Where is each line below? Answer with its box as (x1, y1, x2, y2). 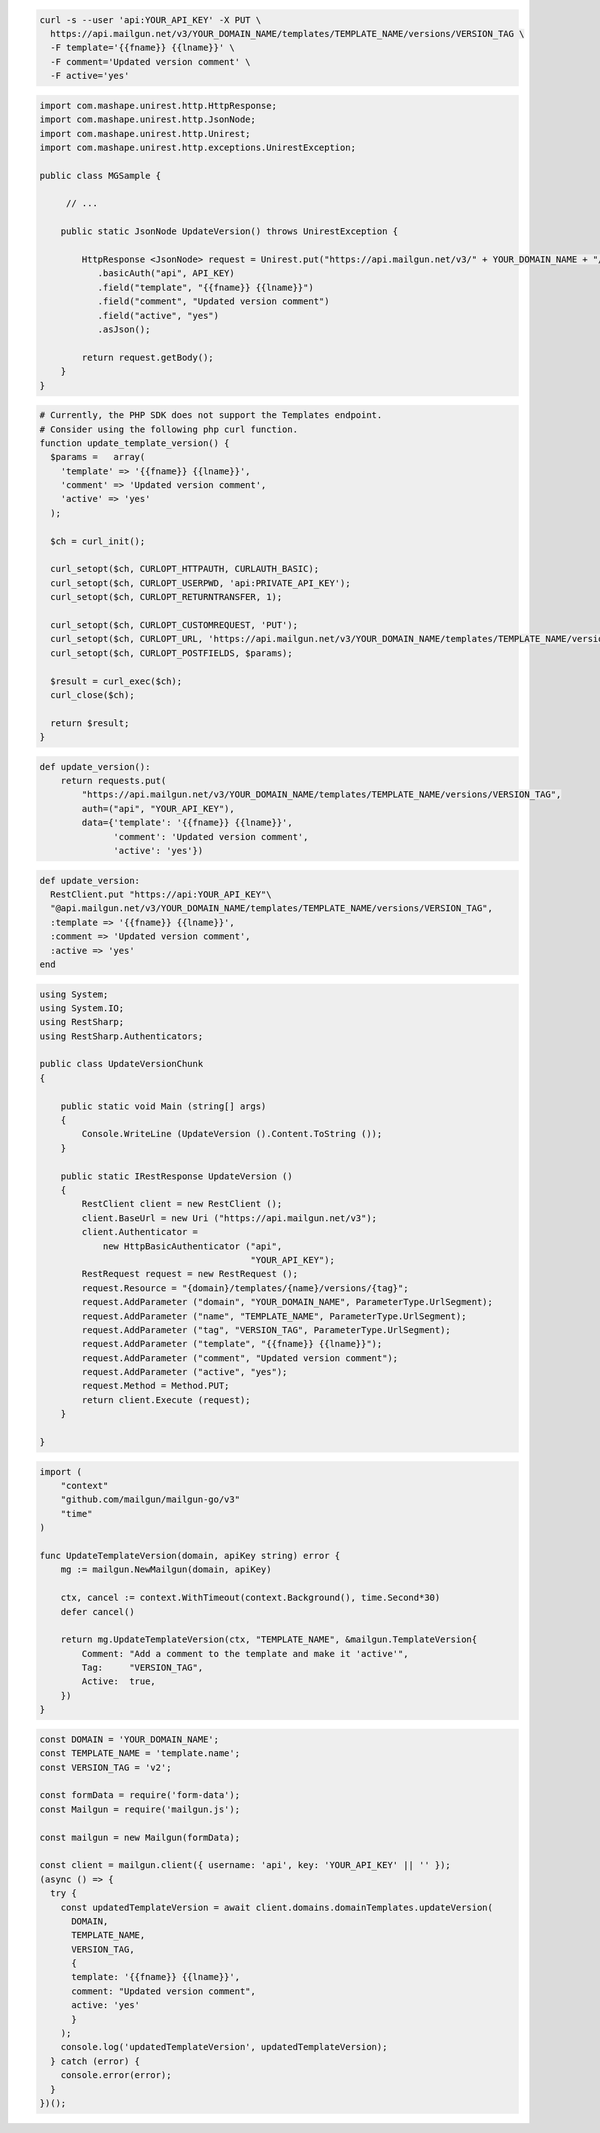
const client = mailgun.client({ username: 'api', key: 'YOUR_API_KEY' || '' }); (39, 1860, 452, 1871)
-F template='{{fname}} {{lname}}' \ (50, 42, 235, 54)
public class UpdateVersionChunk (39, 1058, 204, 1070)
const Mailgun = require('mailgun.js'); (39, 1803, 240, 1815)
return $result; (50, 717, 130, 729)
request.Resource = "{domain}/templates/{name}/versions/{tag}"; (81, 1282, 409, 1294)
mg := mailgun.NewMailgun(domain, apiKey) (60, 1564, 272, 1575)
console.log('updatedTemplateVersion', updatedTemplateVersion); (60, 2041, 388, 2053)
